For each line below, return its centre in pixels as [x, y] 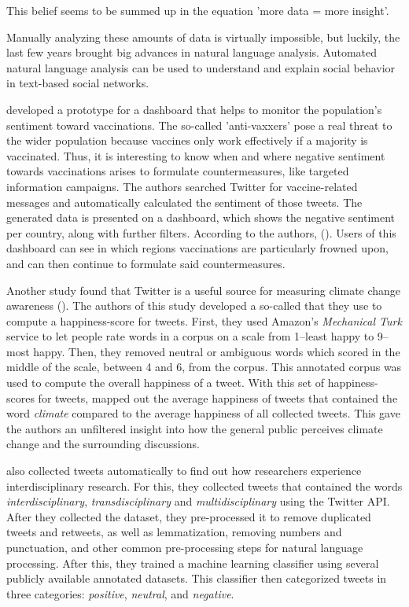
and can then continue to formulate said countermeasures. [146, 263]
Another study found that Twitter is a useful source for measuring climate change [204, 290]
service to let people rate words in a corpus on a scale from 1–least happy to [190, 336]
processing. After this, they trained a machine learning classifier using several [193, 563]
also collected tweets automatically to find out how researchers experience [184, 471]
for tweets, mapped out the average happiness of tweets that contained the [218, 397]
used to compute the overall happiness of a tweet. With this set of [166, 383]
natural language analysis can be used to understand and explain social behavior [201, 67]
